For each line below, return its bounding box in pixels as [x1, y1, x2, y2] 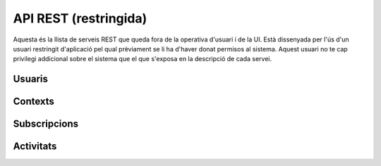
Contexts [13, 96, 54, 108]
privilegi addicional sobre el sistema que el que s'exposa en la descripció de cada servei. [13, 55, 272, 63]
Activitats [13, 141, 57, 153]
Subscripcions [13, 118, 79, 130]
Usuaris [13, 73, 49, 85]
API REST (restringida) [13, 11, 147, 26]
